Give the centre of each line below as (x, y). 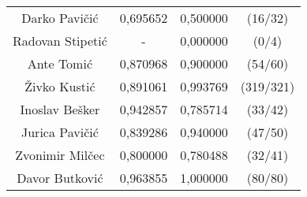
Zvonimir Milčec (60, 155)
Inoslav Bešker (60, 109)
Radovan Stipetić (60, 41)
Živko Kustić (60, 86)
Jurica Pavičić (60, 132)
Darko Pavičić (60, 18)
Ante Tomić (60, 63)
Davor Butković (60, 178)
